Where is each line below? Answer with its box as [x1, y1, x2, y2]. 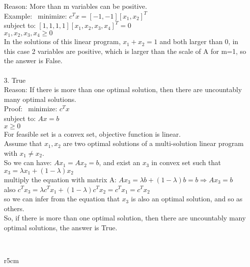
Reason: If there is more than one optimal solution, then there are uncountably [4, 84, 242, 95]
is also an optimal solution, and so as [131, 194, 243, 204]
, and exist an [99, 157, 140, 168]
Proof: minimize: [4, 103, 57, 114]
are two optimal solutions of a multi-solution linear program [63, 138, 244, 148]
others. [4, 203, 25, 213]
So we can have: [4, 157, 52, 168]
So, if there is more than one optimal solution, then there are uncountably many [4, 213, 246, 223]
